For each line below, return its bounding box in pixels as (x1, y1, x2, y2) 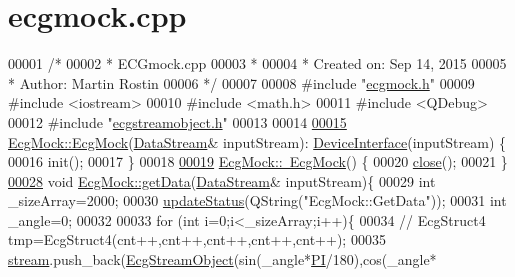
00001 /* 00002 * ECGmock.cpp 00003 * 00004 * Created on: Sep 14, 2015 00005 (8, 53, 507, 74)
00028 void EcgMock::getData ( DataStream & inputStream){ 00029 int (8, 170, 436, 191)
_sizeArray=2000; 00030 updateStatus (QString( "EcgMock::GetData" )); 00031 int (8, 190, 507, 211)
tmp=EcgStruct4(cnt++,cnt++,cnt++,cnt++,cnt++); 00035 (8, 229, 386, 250)
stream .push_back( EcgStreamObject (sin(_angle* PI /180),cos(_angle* (8, 249, 437, 270)
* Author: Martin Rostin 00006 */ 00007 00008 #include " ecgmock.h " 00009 (8, 72, 475, 93)
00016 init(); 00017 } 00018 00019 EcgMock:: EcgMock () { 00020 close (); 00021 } (8, 151, 508, 172)
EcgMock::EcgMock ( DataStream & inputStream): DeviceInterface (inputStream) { (8, 131, 507, 152)
